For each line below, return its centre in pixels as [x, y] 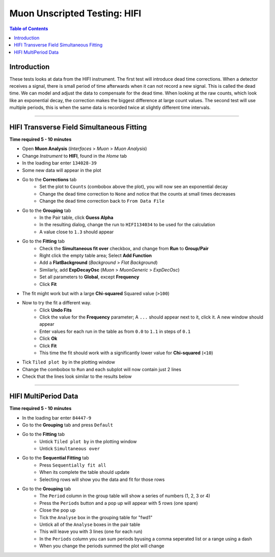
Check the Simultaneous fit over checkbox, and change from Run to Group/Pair [124, 248]
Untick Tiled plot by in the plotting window [88, 441]
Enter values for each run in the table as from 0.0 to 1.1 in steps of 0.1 [115, 331]
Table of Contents [29, 29]
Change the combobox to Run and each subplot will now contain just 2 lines [102, 369]
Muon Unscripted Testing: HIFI [75, 13]
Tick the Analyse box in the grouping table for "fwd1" [96, 517]
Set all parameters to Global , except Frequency [89, 277]
